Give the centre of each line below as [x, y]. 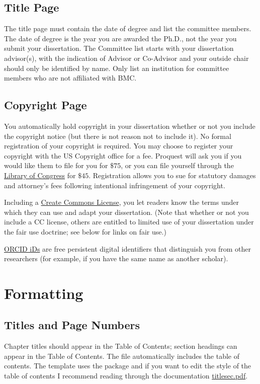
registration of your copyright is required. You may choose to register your [119, 146]
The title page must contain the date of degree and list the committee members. [128, 28]
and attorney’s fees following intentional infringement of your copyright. [115, 185]
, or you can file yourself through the [177, 165]
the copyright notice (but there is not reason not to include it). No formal [118, 136]
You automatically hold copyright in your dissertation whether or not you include [130, 126]
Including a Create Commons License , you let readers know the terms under [121, 202]
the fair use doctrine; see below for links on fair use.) [85, 231]
